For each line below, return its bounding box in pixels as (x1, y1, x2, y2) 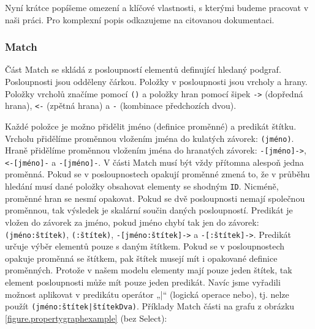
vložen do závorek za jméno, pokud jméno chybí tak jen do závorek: (5, 215, 259, 228)
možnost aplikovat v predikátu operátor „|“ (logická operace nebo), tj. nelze (5, 287, 289, 300)
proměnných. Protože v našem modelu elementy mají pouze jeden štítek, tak (5, 264, 292, 276)
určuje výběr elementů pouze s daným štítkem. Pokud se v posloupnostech (5, 240, 285, 253)
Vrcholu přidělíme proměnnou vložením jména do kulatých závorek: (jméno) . (5, 131, 294, 144)
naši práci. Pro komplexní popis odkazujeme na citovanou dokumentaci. (5, 13, 275, 26)
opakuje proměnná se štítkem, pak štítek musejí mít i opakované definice (5, 251, 278, 264)
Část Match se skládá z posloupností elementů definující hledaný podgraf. (5, 63, 281, 76)
